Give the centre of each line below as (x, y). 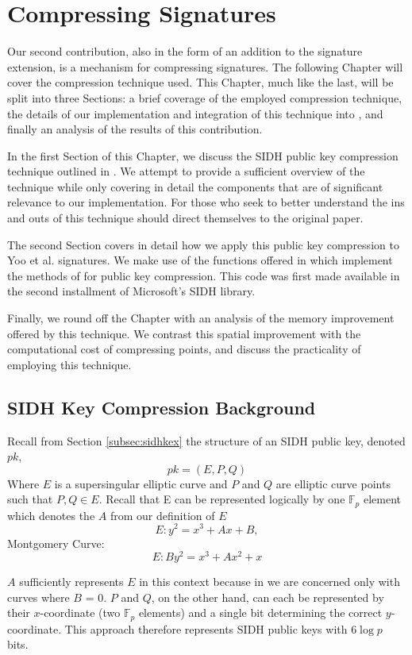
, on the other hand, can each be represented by (268, 597)
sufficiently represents (71, 582)
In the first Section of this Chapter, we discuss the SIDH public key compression (203, 155)
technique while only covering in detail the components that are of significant (195, 186)
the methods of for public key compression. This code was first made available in (204, 275)
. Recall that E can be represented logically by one (222, 499)
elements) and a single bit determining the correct (260, 613)
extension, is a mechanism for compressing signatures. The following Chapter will (205, 66)
